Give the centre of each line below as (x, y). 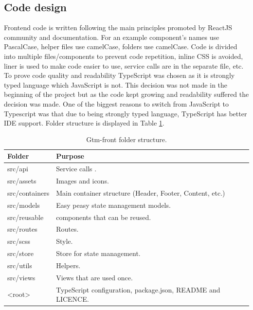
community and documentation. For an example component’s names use (112, 37)
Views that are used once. (94, 277)
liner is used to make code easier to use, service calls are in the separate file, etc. (124, 65)
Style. (64, 241)
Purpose (70, 156)
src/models (24, 205)
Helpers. (68, 265)
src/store (20, 253)
